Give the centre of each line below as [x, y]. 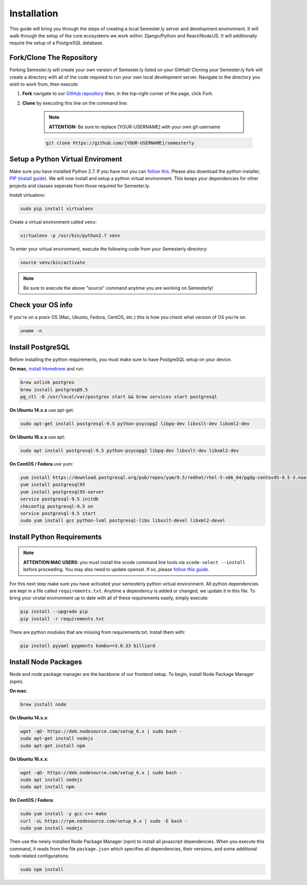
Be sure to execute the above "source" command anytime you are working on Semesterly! [118, 288]
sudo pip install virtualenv [57, 209]
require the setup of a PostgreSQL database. [57, 43]
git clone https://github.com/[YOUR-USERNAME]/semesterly [120, 143]
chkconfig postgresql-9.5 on [57, 506]
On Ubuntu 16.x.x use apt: [37, 437]
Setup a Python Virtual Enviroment [66, 159]
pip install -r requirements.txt [62, 619]
